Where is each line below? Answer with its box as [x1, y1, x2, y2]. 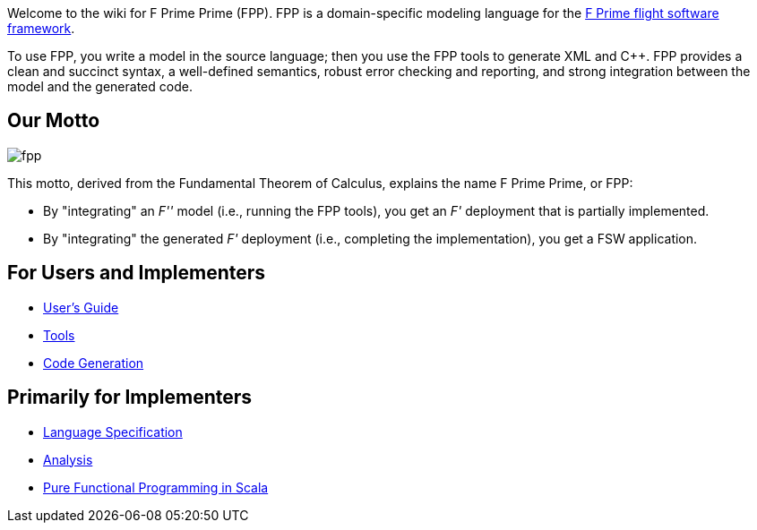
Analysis [43, 451, 93, 467]
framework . [7, 21, 75, 36]
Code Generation [43, 355, 144, 371]
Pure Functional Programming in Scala [43, 479, 269, 495]
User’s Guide [43, 299, 119, 315]
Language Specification [43, 423, 183, 440]
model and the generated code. [7, 79, 193, 94]
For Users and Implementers [7, 261, 266, 285]
